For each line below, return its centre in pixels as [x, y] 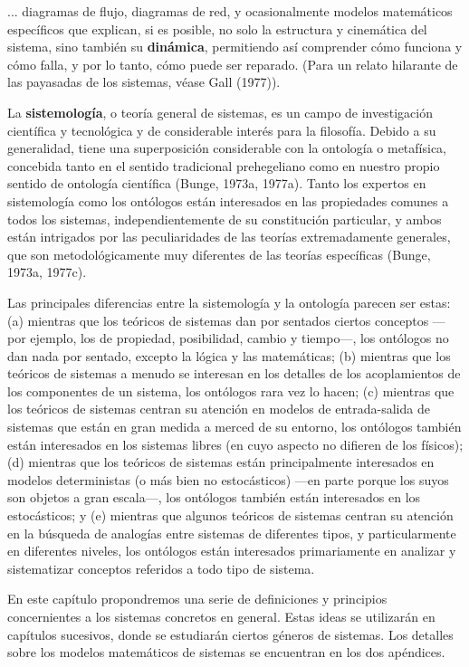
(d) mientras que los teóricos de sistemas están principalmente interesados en [221, 462]
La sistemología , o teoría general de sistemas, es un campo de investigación [220, 112]
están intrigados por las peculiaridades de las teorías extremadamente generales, [229, 237]
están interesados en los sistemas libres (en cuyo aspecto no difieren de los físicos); [235, 444]
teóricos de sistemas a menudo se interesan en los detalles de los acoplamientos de [234, 373]
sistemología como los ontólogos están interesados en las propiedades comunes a [228, 200]
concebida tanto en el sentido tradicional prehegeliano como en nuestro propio [224, 165]
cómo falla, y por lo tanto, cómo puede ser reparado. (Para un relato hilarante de [233, 64]
